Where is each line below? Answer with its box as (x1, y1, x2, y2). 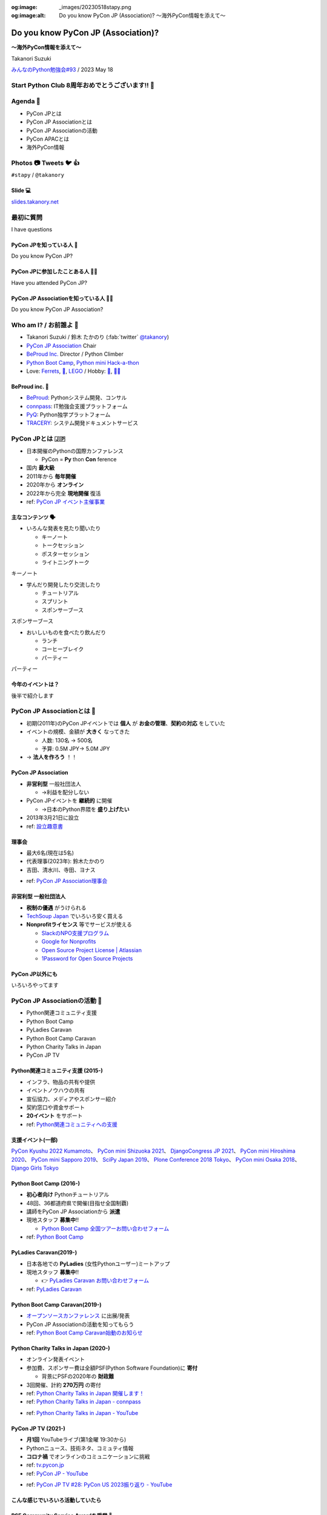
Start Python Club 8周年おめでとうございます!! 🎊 (11, 81, 154, 89)
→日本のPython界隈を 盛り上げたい (41, 805, 130, 813)
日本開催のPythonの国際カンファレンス (26, 447, 124, 454)
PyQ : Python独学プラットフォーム (26, 411, 111, 418)
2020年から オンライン (26, 481, 84, 488)
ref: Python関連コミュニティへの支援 (26, 1120, 118, 1128)
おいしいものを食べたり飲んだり (26, 628, 106, 636)
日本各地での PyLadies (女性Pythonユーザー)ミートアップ (26, 1260, 170, 1267)
